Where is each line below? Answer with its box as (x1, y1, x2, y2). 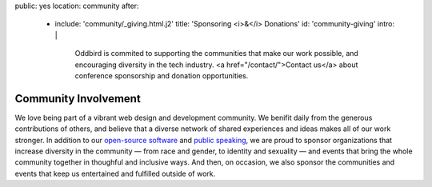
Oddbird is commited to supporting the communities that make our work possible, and (74, 49, 359, 58)
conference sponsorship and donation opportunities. (74, 70, 249, 80)
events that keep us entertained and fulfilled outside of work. (14, 169, 216, 178)
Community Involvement (14, 92, 142, 105)
